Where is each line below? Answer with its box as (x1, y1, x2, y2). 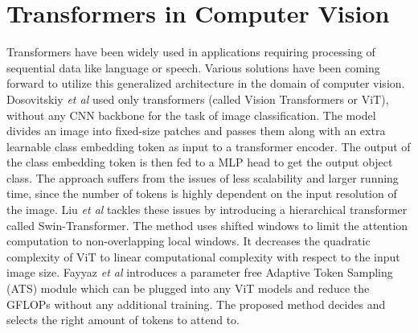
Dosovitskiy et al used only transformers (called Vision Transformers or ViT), (6, 90, 389, 107)
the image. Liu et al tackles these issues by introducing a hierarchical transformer (6, 201, 408, 218)
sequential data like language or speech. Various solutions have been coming (6, 59, 380, 76)
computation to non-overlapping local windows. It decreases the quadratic (6, 232, 371, 249)
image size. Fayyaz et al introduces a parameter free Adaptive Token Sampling (6, 264, 393, 281)
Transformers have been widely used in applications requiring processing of (6, 43, 375, 60)
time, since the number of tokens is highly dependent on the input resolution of (6, 185, 397, 202)
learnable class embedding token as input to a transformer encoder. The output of (6, 138, 411, 154)
